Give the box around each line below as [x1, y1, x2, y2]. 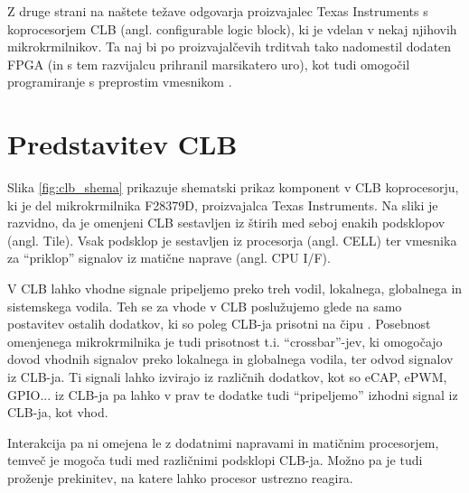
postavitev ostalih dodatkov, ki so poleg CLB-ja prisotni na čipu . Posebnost [7, 314, 431, 333]
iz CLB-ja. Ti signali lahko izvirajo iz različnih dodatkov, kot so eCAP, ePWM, [7, 367, 447, 386]
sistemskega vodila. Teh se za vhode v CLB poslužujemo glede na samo [7, 296, 402, 315]
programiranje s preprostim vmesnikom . [7, 72, 232, 91]
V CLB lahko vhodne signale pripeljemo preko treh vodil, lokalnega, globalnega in [7, 279, 463, 298]
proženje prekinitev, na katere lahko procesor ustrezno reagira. [7, 469, 353, 487]
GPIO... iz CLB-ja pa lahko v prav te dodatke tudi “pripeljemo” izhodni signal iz [7, 385, 458, 404]
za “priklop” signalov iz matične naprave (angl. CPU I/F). [7, 248, 331, 267]
